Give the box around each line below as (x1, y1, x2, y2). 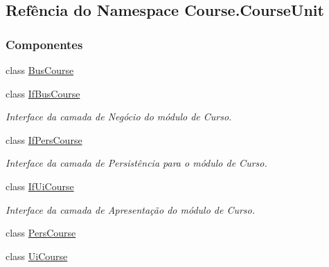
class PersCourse (6, 225, 76, 240)
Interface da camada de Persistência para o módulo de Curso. (6, 156, 267, 170)
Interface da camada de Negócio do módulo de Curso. (6, 109, 232, 124)
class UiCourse (6, 248, 68, 263)
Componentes (6, 35, 83, 53)
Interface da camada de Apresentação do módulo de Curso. (6, 202, 256, 217)
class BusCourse (6, 63, 74, 77)
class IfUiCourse (6, 178, 74, 193)
